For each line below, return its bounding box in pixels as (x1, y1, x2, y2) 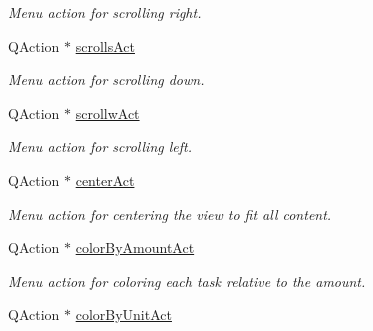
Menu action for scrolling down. (8, 69, 205, 90)
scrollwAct (75, 102, 140, 123)
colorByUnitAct (75, 304, 172, 325)
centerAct (75, 169, 135, 190)
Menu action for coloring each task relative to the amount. (8, 270, 366, 291)
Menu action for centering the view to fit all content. (8, 203, 332, 224)
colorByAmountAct (75, 237, 195, 258)
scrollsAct (75, 35, 135, 56)
